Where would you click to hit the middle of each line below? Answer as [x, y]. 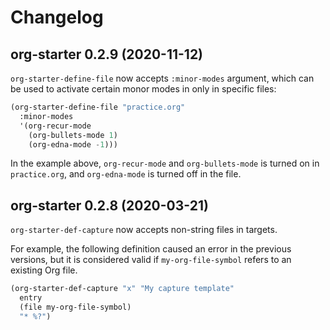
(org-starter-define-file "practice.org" [98, 107]
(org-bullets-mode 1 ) [73, 135]
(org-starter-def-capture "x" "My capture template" [122, 289]
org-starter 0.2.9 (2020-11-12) [107, 54]
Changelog [57, 17]
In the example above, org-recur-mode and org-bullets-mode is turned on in [165, 163]
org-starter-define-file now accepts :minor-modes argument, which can [162, 78]
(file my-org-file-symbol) [75, 307]
